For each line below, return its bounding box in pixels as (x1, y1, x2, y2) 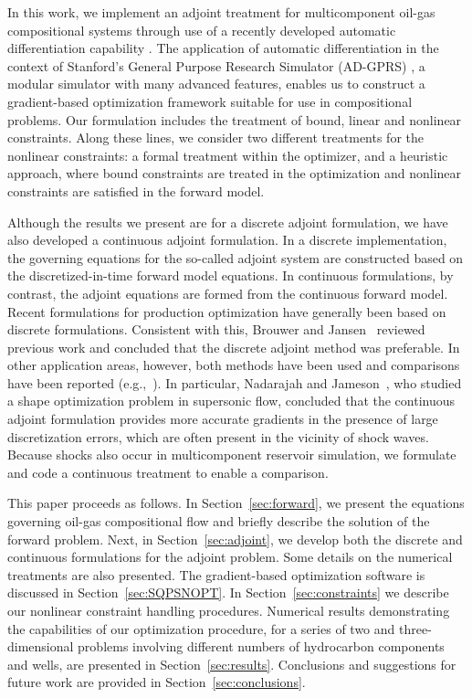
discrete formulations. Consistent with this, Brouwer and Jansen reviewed (7, 320, 425, 339)
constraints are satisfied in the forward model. (7, 181, 265, 200)
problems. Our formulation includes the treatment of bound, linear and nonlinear (7, 110, 462, 129)
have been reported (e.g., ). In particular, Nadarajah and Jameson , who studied (7, 373, 462, 392)
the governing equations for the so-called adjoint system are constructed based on (7, 248, 464, 267)
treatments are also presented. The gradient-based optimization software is (7, 565, 425, 584)
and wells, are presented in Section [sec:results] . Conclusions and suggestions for (7, 654, 456, 673)
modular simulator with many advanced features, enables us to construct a (7, 74, 425, 93)
